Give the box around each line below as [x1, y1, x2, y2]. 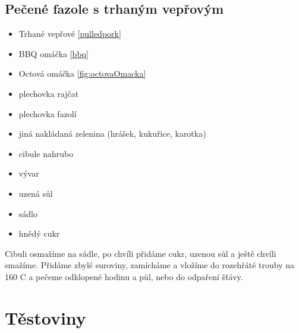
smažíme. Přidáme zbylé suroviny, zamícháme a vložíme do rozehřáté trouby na [5, 259, 295, 271]
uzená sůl [18, 187, 53, 199]
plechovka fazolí [18, 107, 77, 120]
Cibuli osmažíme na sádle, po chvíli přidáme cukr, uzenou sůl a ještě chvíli [5, 247, 276, 259]
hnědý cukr [18, 227, 60, 240]
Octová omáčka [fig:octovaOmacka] [18, 67, 146, 80]
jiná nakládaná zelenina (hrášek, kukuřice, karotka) [18, 127, 206, 140]
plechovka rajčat [18, 87, 79, 99]
